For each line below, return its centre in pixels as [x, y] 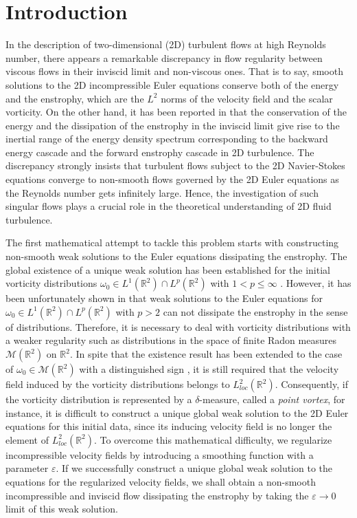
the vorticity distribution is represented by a [99, 399]
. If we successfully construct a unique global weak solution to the [194, 468]
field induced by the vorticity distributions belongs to [118, 384]
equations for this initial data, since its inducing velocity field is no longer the [169, 426]
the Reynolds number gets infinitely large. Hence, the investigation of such [162, 192]
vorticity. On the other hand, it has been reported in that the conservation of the [176, 112]
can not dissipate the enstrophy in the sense [255, 311]
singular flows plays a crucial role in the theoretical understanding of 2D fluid [169, 206]
